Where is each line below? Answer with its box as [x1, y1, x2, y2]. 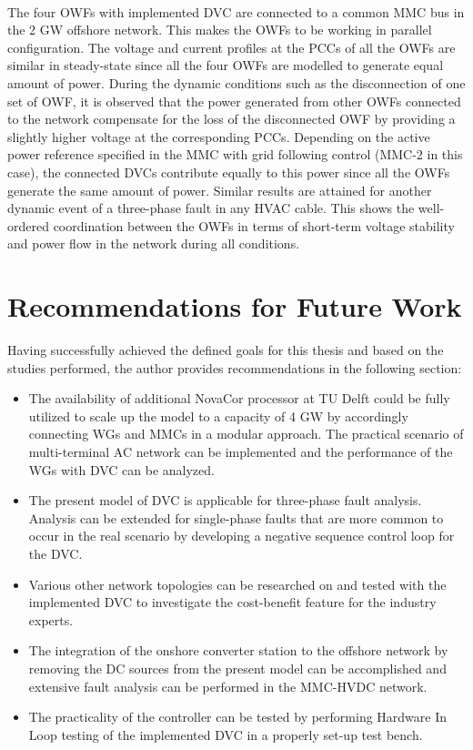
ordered [7, 216, 49, 235]
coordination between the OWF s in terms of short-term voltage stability [53, 216, 455, 235]
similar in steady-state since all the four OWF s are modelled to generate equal [7, 56, 444, 75]
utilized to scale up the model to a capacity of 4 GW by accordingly [28, 406, 408, 425]
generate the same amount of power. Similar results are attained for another [7, 180, 432, 199]
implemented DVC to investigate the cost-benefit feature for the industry [28, 593, 437, 612]
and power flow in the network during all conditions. [7, 234, 300, 253]
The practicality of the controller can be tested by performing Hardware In [28, 707, 448, 726]
